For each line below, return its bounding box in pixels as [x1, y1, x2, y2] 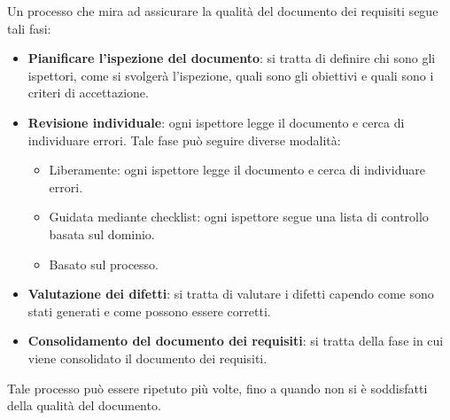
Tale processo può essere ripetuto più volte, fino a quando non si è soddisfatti [7, 378, 428, 397]
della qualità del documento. [7, 396, 161, 415]
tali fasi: [7, 19, 51, 37]
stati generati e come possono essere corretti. [27, 301, 271, 320]
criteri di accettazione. [27, 83, 149, 102]
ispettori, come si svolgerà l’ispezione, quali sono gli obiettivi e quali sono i [27, 66, 434, 84]
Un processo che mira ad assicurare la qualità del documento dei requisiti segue [7, 2, 438, 19]
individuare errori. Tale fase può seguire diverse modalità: [27, 130, 341, 149]
